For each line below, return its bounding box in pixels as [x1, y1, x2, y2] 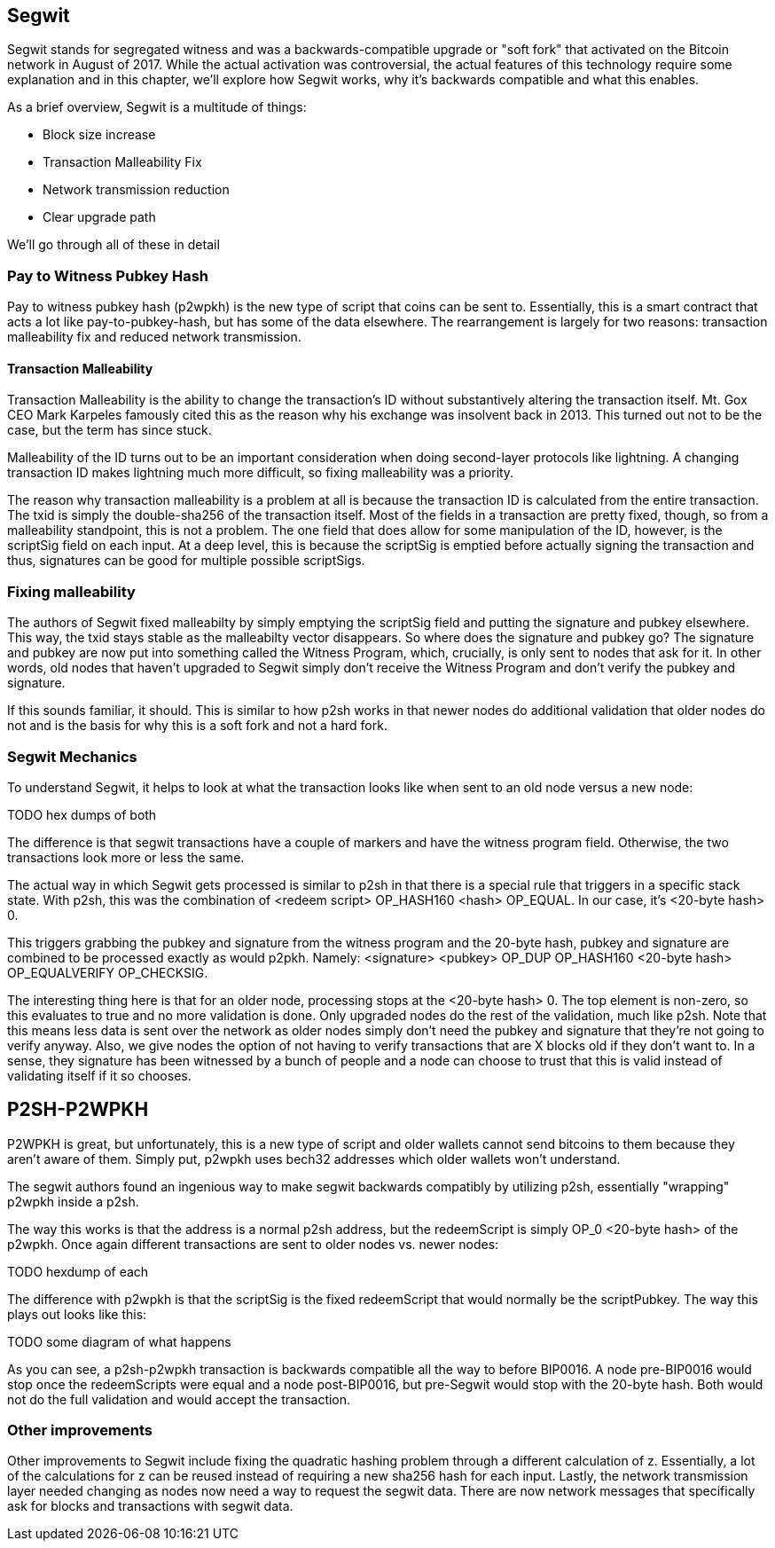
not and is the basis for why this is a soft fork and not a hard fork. [7, 718, 387, 734]
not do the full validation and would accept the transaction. [7, 1391, 351, 1407]
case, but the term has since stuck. [7, 422, 212, 438]
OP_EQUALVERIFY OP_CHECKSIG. [7, 964, 208, 980]
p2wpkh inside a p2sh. [7, 1193, 139, 1209]
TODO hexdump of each [7, 1263, 149, 1279]
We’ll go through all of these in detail [7, 237, 220, 253]
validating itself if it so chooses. [7, 1067, 192, 1083]
